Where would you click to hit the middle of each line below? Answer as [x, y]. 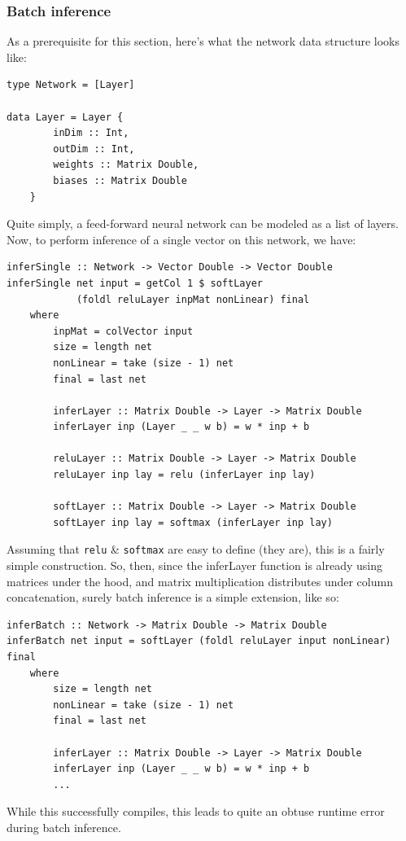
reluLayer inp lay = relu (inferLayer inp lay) [184, 475]
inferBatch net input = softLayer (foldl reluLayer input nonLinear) [199, 641]
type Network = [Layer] [71, 85]
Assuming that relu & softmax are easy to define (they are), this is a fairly [196, 549]
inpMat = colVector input [123, 331]
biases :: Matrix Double [120, 180]
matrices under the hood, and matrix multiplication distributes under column [200, 581]
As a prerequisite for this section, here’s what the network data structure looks [203, 41]
